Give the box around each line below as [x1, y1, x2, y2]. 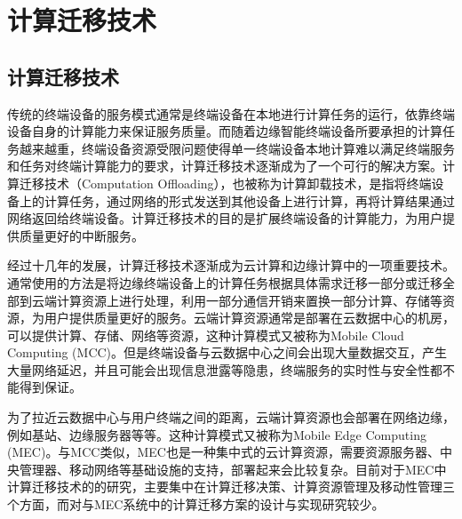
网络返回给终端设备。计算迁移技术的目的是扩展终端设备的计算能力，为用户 [7, 209, 442, 228]
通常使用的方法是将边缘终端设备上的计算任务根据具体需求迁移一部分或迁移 [7, 273, 442, 291]
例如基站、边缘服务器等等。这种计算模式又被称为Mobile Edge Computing [7, 425, 426, 443]
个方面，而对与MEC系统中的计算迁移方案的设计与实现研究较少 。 [7, 495, 385, 514]
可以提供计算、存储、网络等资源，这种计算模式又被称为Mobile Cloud [7, 325, 404, 344]
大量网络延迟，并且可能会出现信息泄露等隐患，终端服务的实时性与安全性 [7, 360, 430, 379]
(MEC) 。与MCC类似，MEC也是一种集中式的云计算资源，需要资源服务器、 [7, 443, 440, 461]
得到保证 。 [19, 378, 82, 396]
